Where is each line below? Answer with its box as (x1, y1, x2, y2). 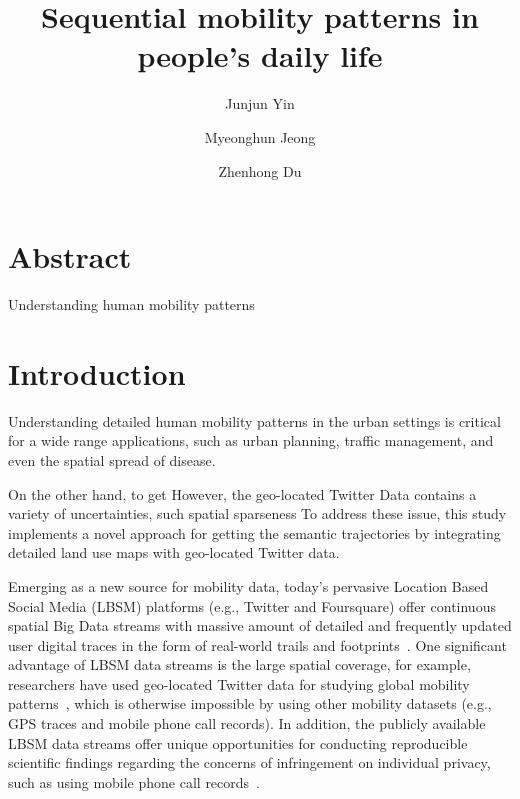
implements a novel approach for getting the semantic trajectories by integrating (8, 522, 501, 543)
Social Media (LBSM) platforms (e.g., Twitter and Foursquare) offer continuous (8, 595, 496, 616)
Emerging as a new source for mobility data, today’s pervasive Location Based (8, 575, 489, 596)
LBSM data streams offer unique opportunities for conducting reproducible (8, 732, 468, 753)
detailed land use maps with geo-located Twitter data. (8, 542, 340, 563)
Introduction (8, 352, 186, 393)
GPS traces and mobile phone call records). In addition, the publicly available (8, 713, 486, 734)
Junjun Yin (225, 93, 295, 114)
